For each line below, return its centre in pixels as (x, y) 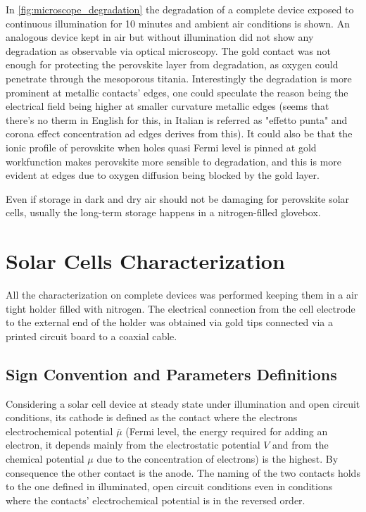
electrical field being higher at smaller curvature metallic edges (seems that (168, 106)
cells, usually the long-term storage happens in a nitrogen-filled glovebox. (163, 212)
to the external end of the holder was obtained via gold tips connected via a (169, 322)
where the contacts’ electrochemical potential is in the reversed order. (156, 500)
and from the (301, 445)
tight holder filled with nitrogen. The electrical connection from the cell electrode (181, 308)
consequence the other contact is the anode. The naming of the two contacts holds (183, 472)
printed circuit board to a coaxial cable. (91, 336)
